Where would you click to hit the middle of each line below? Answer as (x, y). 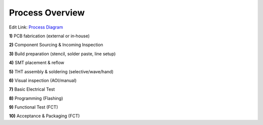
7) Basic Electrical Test (32, 89)
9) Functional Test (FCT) (34, 107)
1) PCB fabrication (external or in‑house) (49, 36)
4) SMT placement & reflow (37, 62)
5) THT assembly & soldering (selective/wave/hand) (61, 71)
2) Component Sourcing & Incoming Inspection (56, 45)
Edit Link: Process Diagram (36, 27)
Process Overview (47, 13)
